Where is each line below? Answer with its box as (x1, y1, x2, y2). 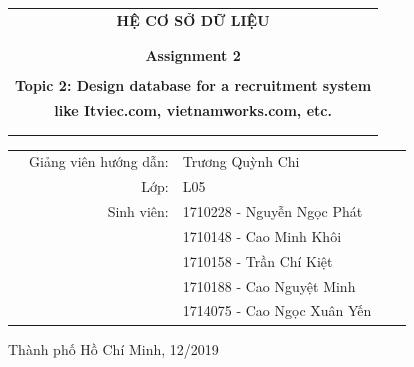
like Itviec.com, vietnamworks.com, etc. (54, 100, 332, 121)
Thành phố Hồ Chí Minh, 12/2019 (8, 338, 219, 359)
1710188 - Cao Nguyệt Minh (182, 275, 356, 296)
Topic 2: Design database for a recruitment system (15, 75, 372, 96)
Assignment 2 (145, 45, 241, 66)
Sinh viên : (107, 201, 169, 222)
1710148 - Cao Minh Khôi (182, 225, 342, 246)
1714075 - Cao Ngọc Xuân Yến (182, 300, 372, 321)
